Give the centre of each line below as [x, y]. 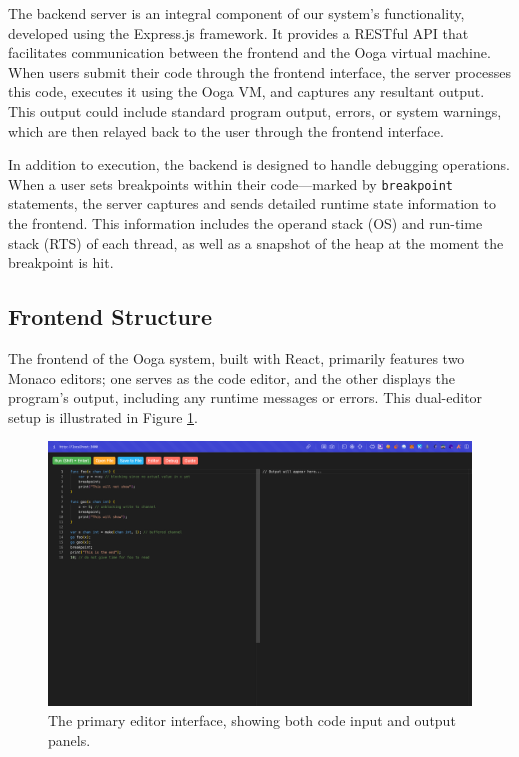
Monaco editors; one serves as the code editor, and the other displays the [232, 377]
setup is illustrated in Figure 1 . [103, 416]
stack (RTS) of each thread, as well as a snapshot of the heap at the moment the [256, 242]
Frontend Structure [110, 316]
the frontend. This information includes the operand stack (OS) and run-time [245, 223]
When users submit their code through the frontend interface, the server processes [259, 71]
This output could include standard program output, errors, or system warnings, [255, 110]
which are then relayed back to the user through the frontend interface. [226, 130]
